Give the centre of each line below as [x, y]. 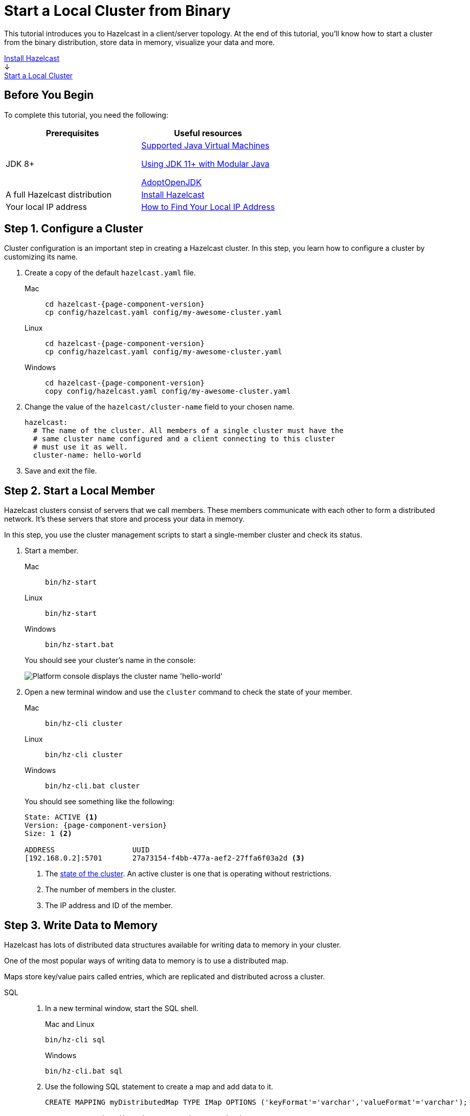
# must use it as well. [81, 447]
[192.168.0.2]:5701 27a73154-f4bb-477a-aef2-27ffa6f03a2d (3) [165, 858]
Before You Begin [49, 95]
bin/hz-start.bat [80, 645]
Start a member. [52, 551]
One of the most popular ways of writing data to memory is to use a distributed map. [146, 961]
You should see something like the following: [100, 802]
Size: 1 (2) [48, 834]
